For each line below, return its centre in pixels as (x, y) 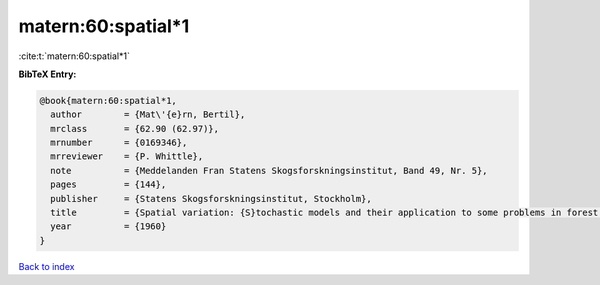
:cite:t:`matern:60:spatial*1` (74, 56)
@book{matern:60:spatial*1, (108, 100)
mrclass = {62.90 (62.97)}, (135, 128)
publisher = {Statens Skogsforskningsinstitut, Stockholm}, (211, 198)
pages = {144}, (108, 184)
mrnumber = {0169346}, (119, 143)
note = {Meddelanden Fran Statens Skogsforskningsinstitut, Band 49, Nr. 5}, (269, 170)
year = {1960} (108, 226)
